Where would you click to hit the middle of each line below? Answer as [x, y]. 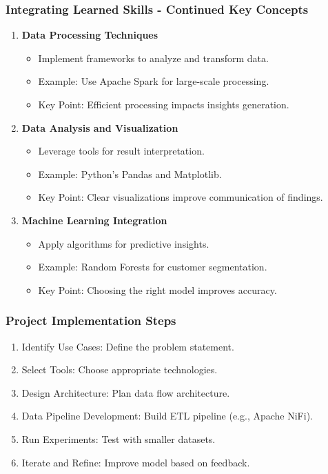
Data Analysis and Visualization [100, 127]
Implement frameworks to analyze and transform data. [153, 58]
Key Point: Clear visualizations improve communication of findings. [181, 197]
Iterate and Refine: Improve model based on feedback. [136, 462]
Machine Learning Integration [94, 220]
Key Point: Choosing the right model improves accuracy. [157, 289]
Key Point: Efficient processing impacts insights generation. [164, 104]
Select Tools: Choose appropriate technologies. [120, 369]
